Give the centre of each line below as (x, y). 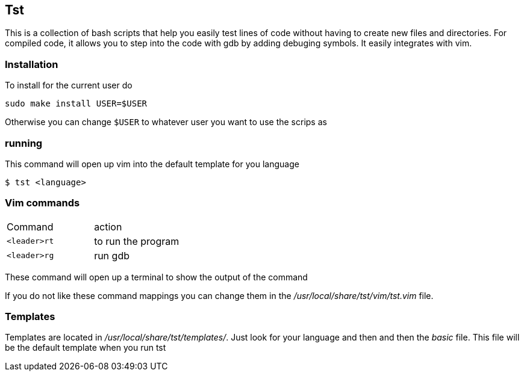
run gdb (112, 255)
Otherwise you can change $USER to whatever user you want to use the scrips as (166, 122)
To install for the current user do (69, 85)
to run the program (137, 241)
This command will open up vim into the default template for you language (152, 164)
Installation (32, 64)
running (24, 143)
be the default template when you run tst (86, 348)
